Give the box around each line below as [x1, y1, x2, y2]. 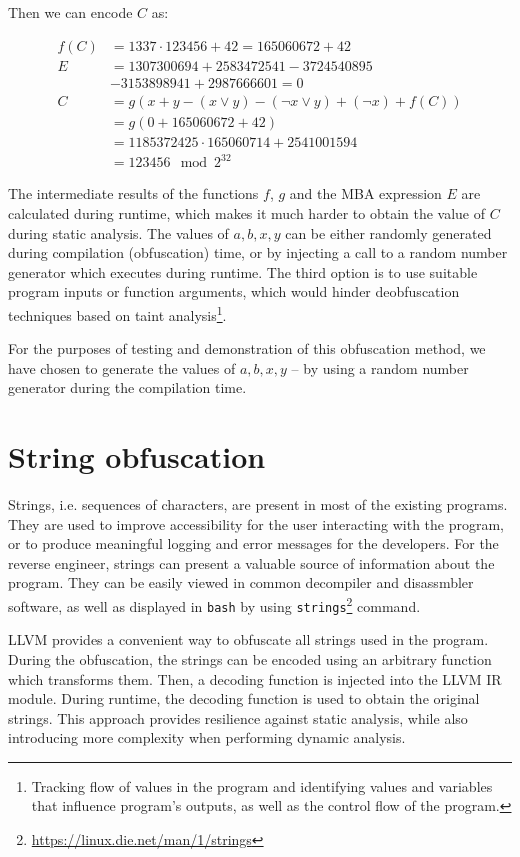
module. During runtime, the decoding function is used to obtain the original [8, 688, 480, 709]
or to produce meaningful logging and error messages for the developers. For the [8, 533, 499, 554]
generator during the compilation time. [8, 377, 247, 398]
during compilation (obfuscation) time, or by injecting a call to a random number [8, 242, 508, 263]
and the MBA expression [289, 183, 442, 204]
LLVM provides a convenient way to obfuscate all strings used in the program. [8, 629, 489, 650]
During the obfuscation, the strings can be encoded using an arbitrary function [8, 648, 492, 669]
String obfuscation [8, 436, 266, 477]
